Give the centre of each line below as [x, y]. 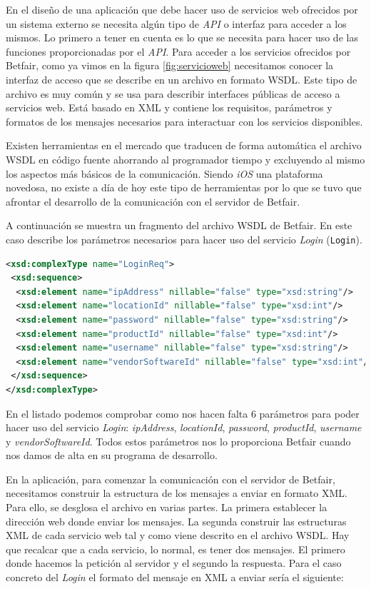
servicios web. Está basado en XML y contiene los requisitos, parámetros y [169, 107]
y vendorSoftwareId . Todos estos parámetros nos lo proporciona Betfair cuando [178, 441]
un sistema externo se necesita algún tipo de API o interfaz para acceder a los [176, 23]
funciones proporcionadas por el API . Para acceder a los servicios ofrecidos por [178, 51]
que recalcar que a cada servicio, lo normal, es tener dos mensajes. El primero [176, 549]
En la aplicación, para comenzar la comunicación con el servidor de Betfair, [171, 479]
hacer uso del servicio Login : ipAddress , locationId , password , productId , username [184, 427]
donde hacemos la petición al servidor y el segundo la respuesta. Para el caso [174, 563]
